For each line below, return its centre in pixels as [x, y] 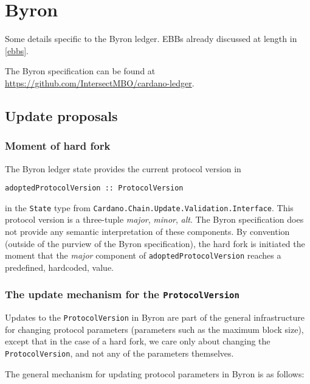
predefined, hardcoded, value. [60, 267]
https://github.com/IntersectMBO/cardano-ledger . [100, 82]
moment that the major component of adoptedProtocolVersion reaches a [143, 255]
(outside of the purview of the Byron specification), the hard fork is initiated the [155, 243]
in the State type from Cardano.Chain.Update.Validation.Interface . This [149, 207]
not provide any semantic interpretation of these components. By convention [147, 231]
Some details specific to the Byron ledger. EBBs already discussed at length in [151, 39]
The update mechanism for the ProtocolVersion [122, 294]
